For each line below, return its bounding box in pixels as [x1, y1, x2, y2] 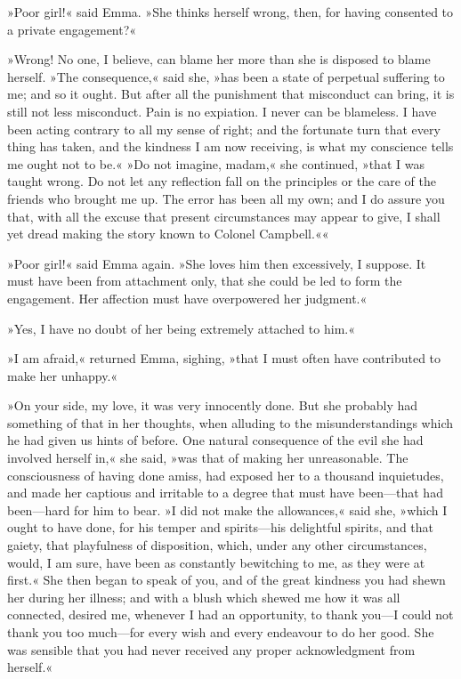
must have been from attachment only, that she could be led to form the [7, 271, 402, 290]
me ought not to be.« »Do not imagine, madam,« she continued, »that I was [7, 154, 425, 173]
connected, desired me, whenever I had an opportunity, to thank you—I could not [7, 605, 454, 624]
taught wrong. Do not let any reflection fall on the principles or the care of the [7, 172, 436, 190]
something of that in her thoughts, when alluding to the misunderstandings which [7, 413, 454, 432]
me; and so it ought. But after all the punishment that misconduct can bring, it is [7, 85, 455, 103]
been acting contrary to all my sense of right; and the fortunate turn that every [7, 119, 441, 138]
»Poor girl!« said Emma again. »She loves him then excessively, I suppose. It [7, 254, 426, 272]
